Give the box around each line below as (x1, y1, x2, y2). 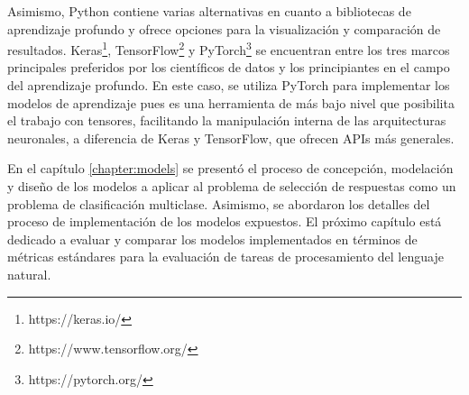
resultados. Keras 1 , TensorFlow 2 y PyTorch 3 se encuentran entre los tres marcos (7, 38, 450, 59)
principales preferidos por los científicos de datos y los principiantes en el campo (7, 58, 450, 77)
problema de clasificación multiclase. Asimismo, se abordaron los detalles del (7, 194, 430, 213)
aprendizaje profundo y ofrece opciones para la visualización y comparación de (7, 19, 441, 38)
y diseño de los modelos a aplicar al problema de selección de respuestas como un (7, 177, 456, 195)
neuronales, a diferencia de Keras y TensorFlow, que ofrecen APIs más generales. (7, 128, 455, 147)
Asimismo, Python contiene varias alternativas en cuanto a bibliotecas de (7, 2, 411, 20)
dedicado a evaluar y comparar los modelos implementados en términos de (7, 229, 418, 248)
